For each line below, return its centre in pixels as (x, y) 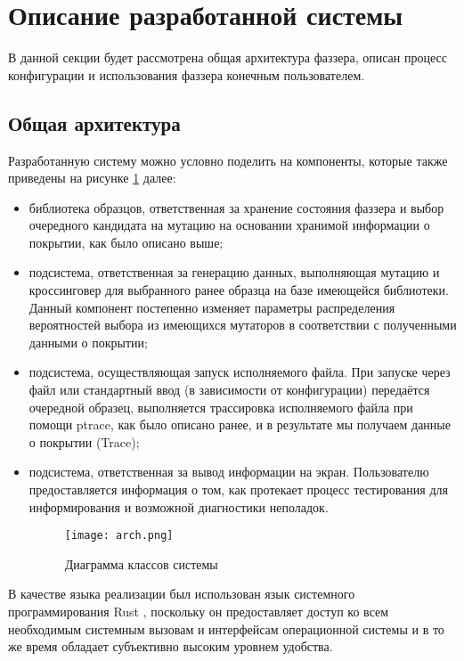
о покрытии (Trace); (84, 441)
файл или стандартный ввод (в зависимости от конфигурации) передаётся (229, 390)
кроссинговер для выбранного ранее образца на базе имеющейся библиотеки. (239, 290)
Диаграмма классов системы (141, 563)
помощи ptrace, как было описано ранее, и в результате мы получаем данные (240, 424)
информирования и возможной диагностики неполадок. (179, 506)
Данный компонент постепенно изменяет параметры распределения (212, 307)
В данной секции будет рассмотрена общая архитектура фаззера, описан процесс (228, 57)
